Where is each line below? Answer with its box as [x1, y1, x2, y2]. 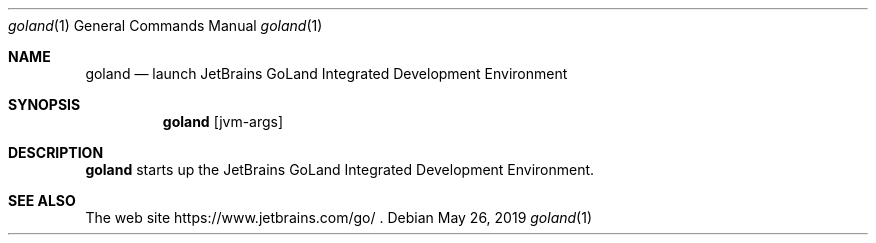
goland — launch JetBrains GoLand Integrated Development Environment [85, 65, 568, 82]
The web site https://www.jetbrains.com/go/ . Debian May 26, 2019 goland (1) [85, 209, 593, 226]
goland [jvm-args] [162, 113, 284, 130]
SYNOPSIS [8, 96, 81, 113]
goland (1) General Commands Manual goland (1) [8, 17, 323, 34]
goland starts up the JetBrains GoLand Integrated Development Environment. [85, 161, 595, 178]
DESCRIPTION [8, 144, 104, 161]
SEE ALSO [8, 192, 76, 209]
